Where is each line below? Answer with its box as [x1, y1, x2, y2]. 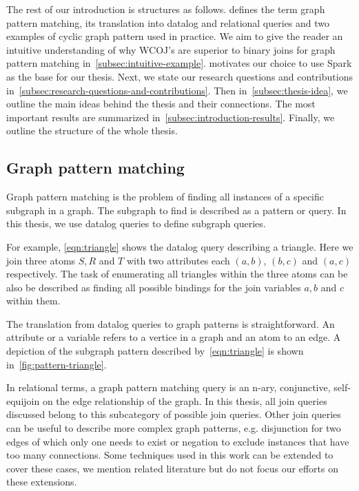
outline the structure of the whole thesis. [6, 123, 178, 138]
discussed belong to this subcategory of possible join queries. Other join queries [6, 407, 341, 421]
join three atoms [6, 253, 76, 267]
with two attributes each [126, 253, 230, 267]
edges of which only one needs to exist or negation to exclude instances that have [6, 434, 349, 448]
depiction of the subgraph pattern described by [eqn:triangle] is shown [6, 344, 304, 358]
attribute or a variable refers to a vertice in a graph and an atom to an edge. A [6, 330, 341, 344]
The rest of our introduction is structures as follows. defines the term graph [6, 2, 325, 16]
